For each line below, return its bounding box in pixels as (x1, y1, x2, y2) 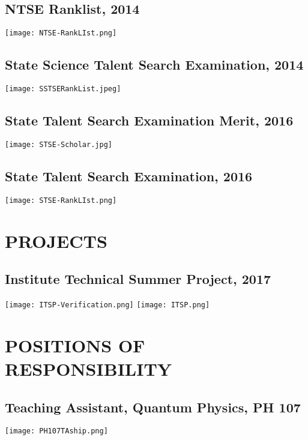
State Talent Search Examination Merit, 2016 (5, 111, 294, 130)
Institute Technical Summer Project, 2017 (5, 270, 271, 288)
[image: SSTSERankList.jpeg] (5, 85, 121, 94)
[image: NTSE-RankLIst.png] (5, 29, 117, 38)
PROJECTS (5, 228, 107, 253)
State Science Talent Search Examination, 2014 (5, 55, 304, 74)
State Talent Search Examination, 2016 (5, 166, 253, 185)
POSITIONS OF (5, 333, 145, 357)
